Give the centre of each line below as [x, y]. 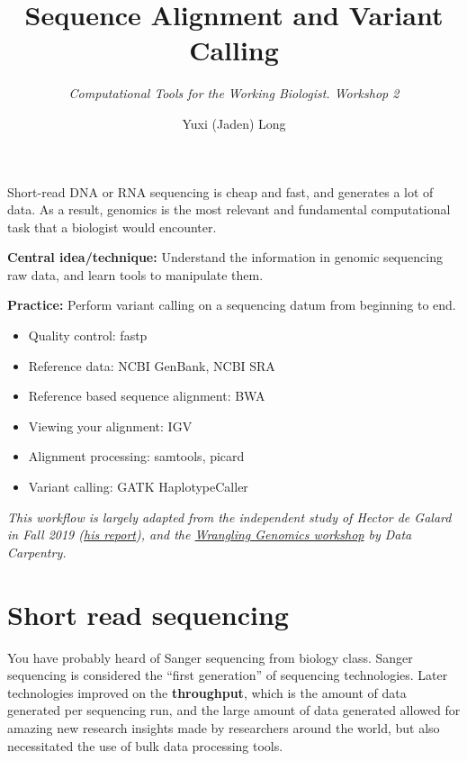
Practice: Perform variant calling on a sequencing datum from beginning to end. [232, 305]
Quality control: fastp [88, 335]
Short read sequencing [148, 614]
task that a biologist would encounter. [112, 226]
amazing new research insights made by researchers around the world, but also [224, 727]
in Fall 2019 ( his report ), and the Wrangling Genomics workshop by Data [210, 535]
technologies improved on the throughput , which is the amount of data [207, 692]
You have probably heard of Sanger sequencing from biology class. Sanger [210, 657]
